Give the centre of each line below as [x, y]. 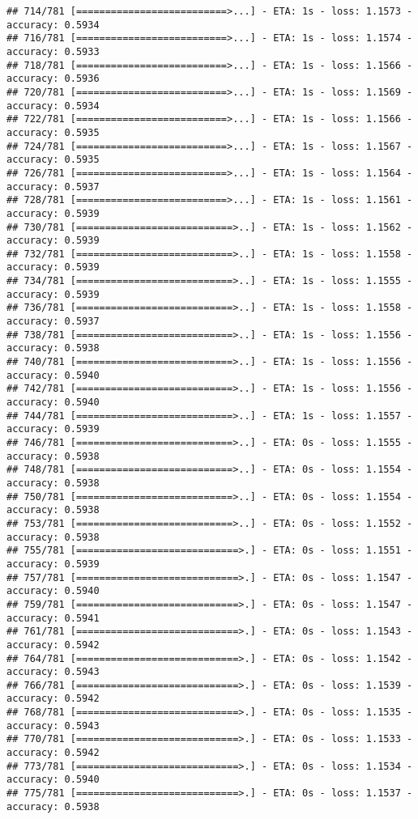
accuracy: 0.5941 [53, 618]
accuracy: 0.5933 [53, 51]
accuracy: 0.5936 [53, 79]
